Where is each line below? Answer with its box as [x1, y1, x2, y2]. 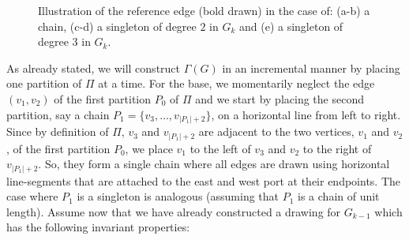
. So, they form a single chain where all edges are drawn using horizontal [38, 156, 390, 172]
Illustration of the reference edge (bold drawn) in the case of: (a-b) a [38, 2, 370, 18]
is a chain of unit [298, 188, 380, 204]
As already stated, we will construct [6, 59, 181, 76]
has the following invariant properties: [6, 219, 190, 235]
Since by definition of [6, 123, 109, 140]
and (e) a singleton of [239, 17, 343, 34]
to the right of [302, 140, 372, 156]
